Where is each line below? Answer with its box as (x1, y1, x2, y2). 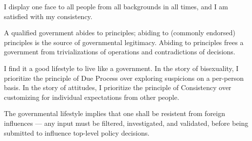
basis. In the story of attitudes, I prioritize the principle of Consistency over (4, 82, 231, 93)
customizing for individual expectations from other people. (4, 92, 180, 102)
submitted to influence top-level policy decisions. (4, 127, 150, 138)
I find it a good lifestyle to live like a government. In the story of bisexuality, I (4, 63, 239, 73)
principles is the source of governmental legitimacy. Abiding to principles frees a (4, 37, 244, 47)
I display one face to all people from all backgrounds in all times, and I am (4, 1, 229, 11)
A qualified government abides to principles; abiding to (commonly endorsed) (4, 27, 235, 38)
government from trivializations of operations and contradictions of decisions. (4, 47, 235, 57)
